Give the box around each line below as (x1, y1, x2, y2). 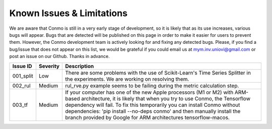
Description (65, 62, 94, 70)
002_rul (12, 82, 31, 89)
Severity (38, 62, 60, 70)
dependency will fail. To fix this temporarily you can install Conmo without (65, 101, 240, 108)
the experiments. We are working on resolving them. (65, 76, 189, 83)
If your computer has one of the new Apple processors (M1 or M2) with (65, 89, 234, 96)
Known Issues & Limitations (9, 8, 128, 19)
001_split (12, 72, 33, 79)
